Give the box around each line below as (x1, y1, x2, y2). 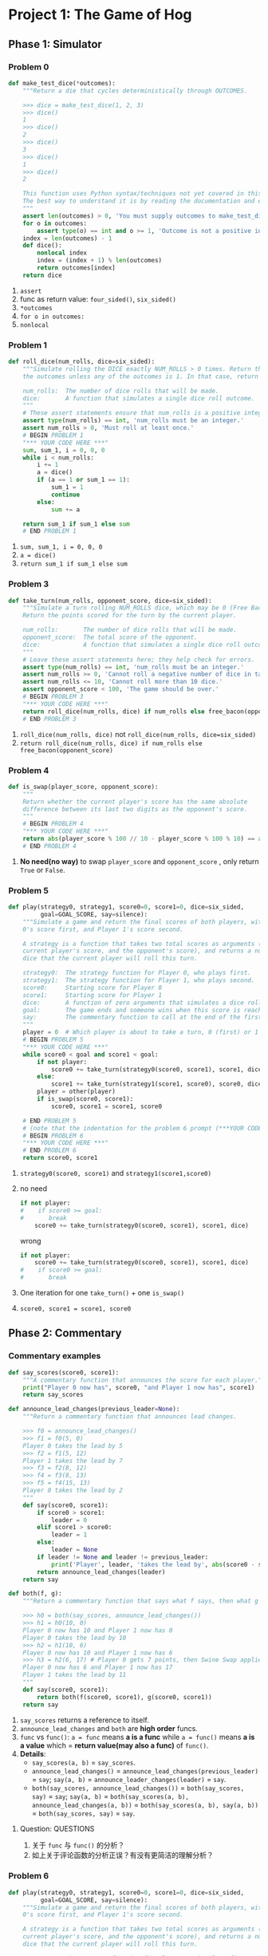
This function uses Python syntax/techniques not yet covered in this (22, 190, 262, 198)
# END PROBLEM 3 (22, 715, 77, 723)
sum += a (50, 505, 81, 514)
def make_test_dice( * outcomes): (8, 79, 116, 87)
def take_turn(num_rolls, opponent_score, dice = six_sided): (8, 597, 213, 605)
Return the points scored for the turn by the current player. (22, 612, 238, 620)
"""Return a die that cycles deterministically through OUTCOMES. (22, 86, 248, 95)
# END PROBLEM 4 (22, 842, 77, 850)
